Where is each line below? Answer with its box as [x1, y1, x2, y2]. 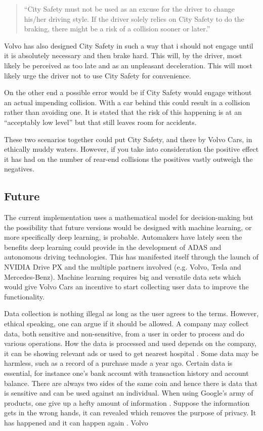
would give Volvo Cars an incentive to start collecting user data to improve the [4, 281, 249, 292]
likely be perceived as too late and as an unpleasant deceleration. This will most [4, 60, 252, 70]
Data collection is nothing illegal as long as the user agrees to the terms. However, [4, 308, 259, 319]
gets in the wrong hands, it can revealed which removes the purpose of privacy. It [4, 407, 256, 418]
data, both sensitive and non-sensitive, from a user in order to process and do [4, 328, 244, 338]
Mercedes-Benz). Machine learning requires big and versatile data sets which [4, 271, 241, 282]
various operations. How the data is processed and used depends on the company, [4, 338, 256, 349]
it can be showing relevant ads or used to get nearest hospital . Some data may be [4, 348, 259, 358]
